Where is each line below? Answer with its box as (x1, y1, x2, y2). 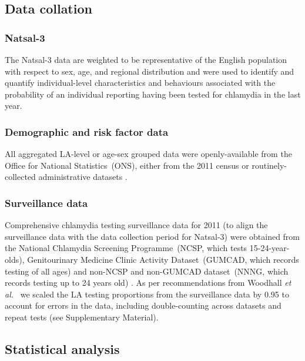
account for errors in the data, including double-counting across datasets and (5, 299, 281, 312)
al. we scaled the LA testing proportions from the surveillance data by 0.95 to (5, 288, 289, 300)
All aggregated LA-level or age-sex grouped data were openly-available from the (5, 148, 292, 160)
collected (5, 171, 36, 183)
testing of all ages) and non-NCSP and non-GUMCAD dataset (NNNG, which (5, 265, 289, 277)
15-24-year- (249, 242, 290, 254)
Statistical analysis (5, 339, 120, 357)
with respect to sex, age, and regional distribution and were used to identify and (5, 65, 294, 77)
